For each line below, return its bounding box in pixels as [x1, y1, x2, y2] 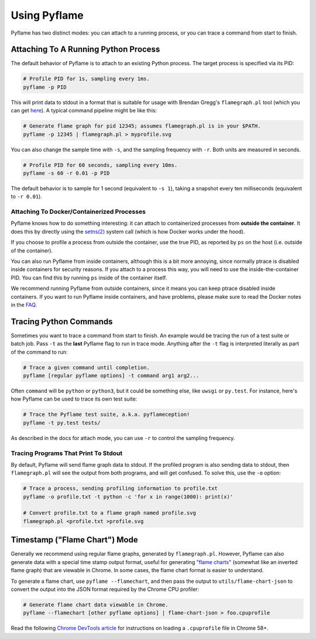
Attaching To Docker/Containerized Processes [11, 208, 146, 216]
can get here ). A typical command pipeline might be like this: [11, 107, 157, 114]
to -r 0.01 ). [11, 193, 42, 200]
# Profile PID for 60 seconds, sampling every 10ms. [23, 162, 178, 168]
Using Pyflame [11, 9, 84, 22]
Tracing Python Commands [11, 316, 114, 326]
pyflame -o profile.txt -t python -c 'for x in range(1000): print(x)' [23, 493, 233, 500]
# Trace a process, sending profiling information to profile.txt [23, 485, 218, 492]
